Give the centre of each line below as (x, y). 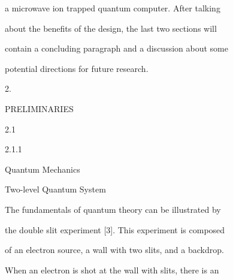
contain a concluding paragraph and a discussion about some (116, 48)
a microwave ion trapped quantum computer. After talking (113, 8)
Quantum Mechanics (43, 169)
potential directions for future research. (77, 68)
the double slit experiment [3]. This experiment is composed (115, 229)
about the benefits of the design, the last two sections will (111, 28)
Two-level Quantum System (55, 189)
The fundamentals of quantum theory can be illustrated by (113, 209)
